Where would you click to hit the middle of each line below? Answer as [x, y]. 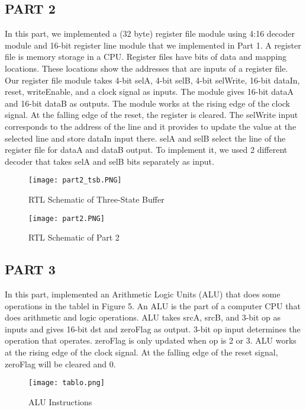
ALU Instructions [60, 401]
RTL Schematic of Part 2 [74, 237]
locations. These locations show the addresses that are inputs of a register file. [146, 68]
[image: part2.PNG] [67, 218]
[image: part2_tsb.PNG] [75, 180]
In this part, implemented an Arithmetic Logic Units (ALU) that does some [143, 294]
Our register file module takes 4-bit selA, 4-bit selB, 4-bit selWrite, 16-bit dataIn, [152, 80]
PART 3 [30, 269]
